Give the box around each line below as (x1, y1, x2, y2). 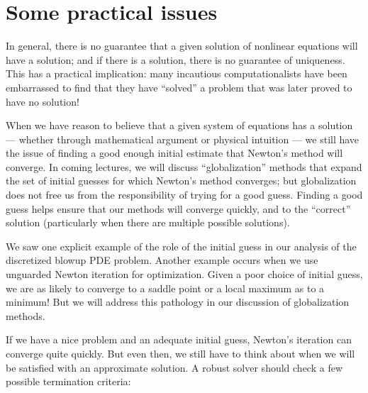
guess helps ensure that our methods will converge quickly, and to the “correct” (6, 201, 351, 216)
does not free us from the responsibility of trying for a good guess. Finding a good (6, 187, 363, 202)
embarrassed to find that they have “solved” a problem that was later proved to (6, 79, 352, 94)
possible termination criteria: (6, 374, 131, 389)
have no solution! (6, 94, 79, 109)
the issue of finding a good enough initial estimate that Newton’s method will (6, 145, 343, 160)
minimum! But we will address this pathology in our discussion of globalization (6, 294, 350, 309)
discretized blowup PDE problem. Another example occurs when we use (6, 253, 318, 267)
